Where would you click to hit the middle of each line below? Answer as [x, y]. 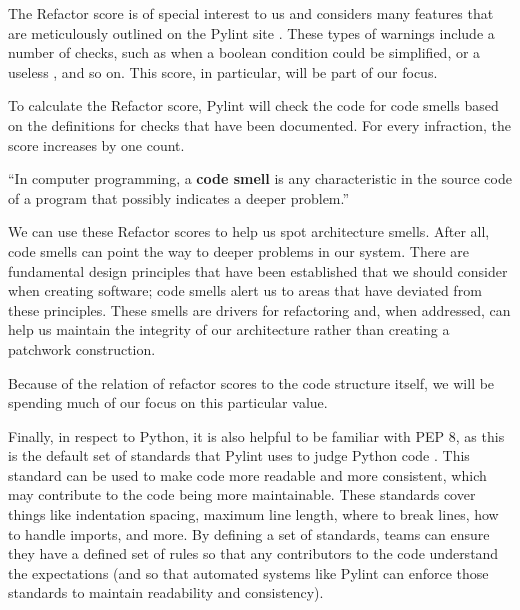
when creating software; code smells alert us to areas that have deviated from [245, 290]
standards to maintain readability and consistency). [166, 592]
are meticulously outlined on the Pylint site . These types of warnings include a [251, 32]
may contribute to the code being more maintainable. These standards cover [242, 494]
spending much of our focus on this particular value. [168, 402]
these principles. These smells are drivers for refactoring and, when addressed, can [259, 309]
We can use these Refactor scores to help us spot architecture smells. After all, [249, 231]
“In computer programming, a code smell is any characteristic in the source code [260, 178]
